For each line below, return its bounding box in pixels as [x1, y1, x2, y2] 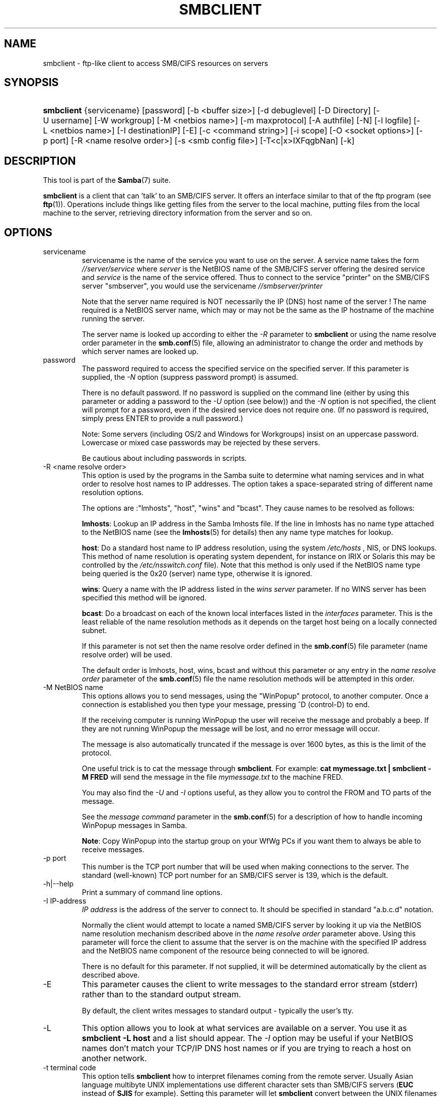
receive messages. [82, 845, 144, 854]
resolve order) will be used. [82, 650, 173, 659]
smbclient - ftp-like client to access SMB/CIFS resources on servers [43, 58, 268, 67]
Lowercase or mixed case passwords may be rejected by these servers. [82, 438, 320, 447]
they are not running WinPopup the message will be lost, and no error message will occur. [82, 724, 380, 733]
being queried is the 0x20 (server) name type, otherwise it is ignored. [82, 569, 313, 578]
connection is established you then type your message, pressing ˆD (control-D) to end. [82, 700, 370, 709]
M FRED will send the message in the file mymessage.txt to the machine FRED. [82, 773, 343, 782]
